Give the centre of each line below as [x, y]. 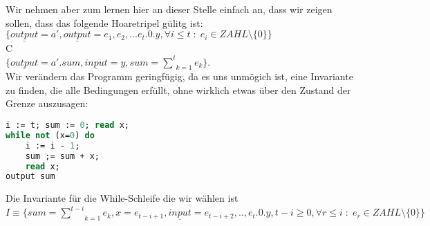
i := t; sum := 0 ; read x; [68, 125]
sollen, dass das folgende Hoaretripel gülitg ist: [104, 22]
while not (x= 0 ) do [50, 135]
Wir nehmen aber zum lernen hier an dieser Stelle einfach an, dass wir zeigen [169, 9]
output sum [30, 177]
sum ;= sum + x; [63, 156]
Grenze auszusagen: [47, 103]
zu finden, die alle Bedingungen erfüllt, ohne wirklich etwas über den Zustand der [178, 90]
